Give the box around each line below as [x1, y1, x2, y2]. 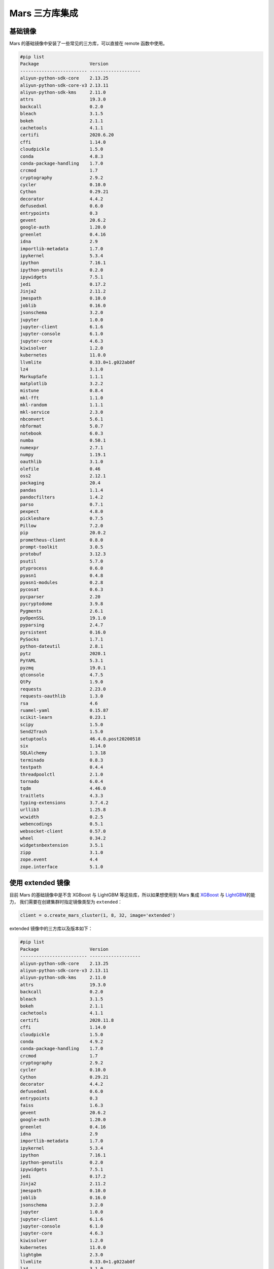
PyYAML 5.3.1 [20, 658, 104, 663]
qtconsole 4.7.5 [20, 672, 104, 678]
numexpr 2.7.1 [20, 445, 104, 450]
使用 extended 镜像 [9, 878, 71, 887]
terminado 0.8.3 [20, 757, 104, 763]
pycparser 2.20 [20, 594, 101, 599]
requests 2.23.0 [20, 686, 106, 692]
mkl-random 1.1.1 [20, 402, 104, 408]
